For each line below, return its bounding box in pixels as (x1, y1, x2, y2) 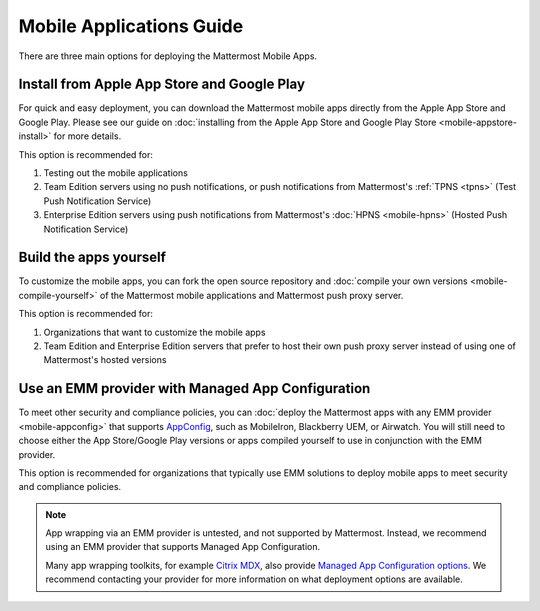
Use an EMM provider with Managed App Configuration (18, 380, 371, 397)
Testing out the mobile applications (43, 167, 189, 179)
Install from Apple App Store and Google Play (18, 76, 305, 93)
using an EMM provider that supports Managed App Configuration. (45, 541, 320, 553)
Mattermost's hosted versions (43, 354, 167, 366)
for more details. (53, 130, 122, 142)
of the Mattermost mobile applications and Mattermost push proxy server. (99, 289, 404, 301)
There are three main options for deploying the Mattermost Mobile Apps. (18, 50, 318, 62)
